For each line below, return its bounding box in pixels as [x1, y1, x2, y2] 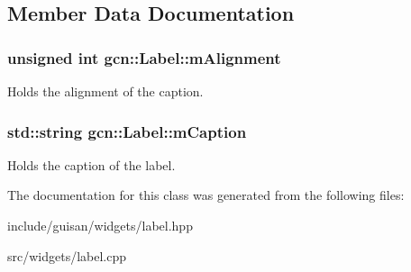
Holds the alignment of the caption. [7, 82, 204, 100]
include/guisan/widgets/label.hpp [7, 216, 193, 234]
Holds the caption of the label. [7, 155, 176, 174]
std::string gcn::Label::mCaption [7, 120, 247, 142]
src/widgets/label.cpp [7, 246, 127, 265]
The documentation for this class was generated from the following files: [7, 186, 405, 204]
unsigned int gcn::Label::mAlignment [7, 46, 281, 68]
